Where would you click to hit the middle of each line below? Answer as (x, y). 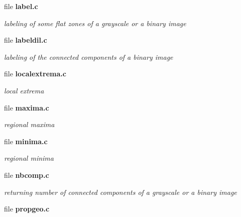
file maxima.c (27, 107)
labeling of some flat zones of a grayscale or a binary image (95, 23)
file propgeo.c (27, 209)
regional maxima (29, 124)
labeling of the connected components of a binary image (89, 57)
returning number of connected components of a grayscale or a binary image (120, 192)
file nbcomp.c (27, 175)
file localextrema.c (35, 74)
